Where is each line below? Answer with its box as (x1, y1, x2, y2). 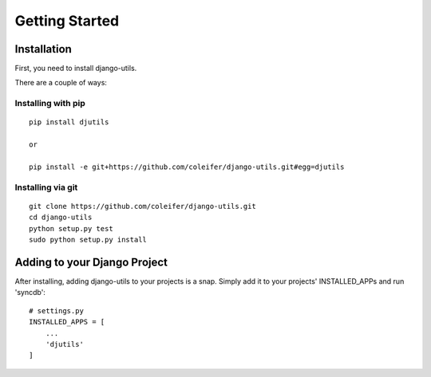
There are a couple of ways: (14, 78, 108, 88)
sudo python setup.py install (29, 235, 148, 245)
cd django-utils (29, 213, 93, 222)
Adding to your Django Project (14, 255, 168, 269)
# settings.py (29, 306, 84, 315)
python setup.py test (29, 224, 113, 233)
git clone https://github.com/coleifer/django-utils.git (29, 202, 257, 210)
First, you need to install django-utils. (14, 64, 137, 73)
